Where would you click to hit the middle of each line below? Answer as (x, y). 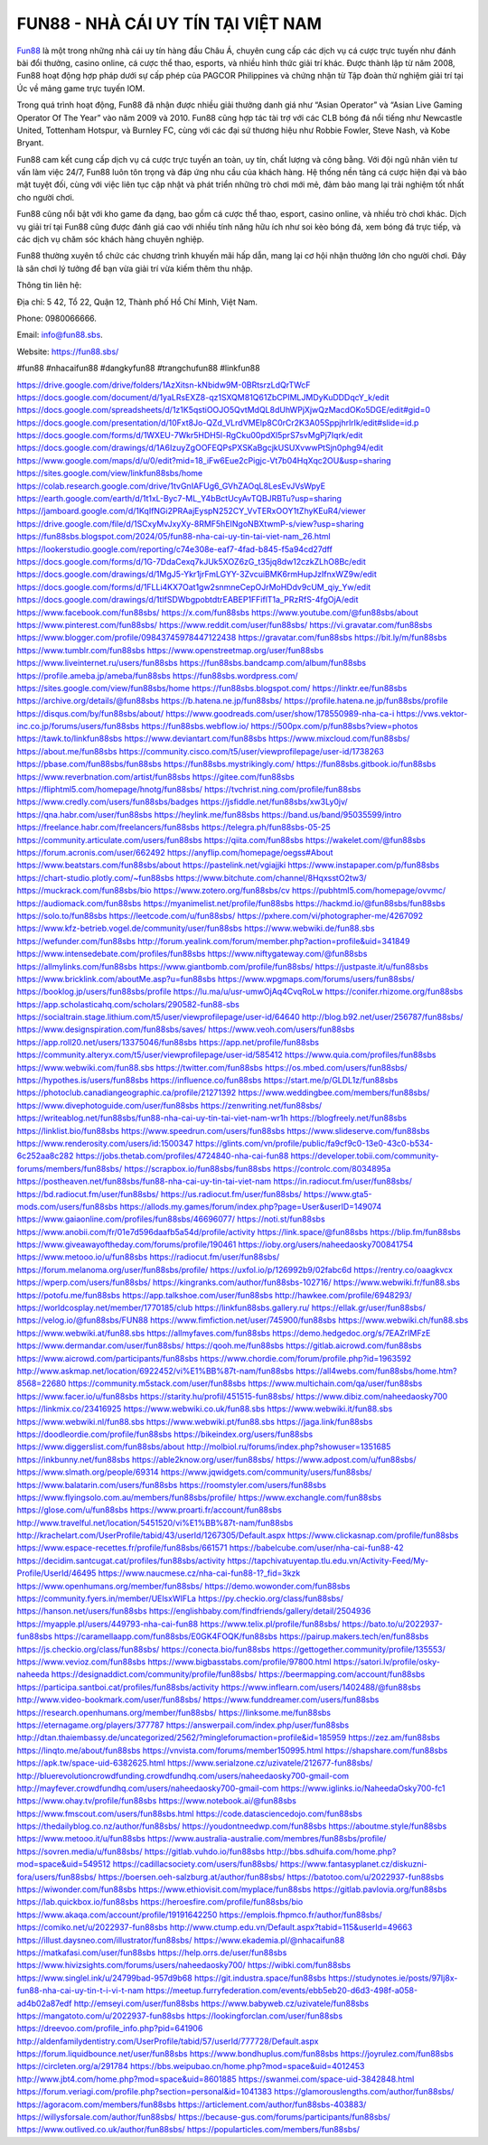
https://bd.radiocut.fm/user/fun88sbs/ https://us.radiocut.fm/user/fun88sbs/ (159, 1194)
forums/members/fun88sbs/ (69, 1168)
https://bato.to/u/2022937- (392, 1624)
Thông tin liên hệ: (49, 286)
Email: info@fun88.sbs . (60, 335)
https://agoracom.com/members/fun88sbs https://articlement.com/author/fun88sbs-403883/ (192, 2104)
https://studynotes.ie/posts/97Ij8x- (393, 1978)
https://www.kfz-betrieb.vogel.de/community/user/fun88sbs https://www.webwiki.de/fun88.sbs (196, 928)
